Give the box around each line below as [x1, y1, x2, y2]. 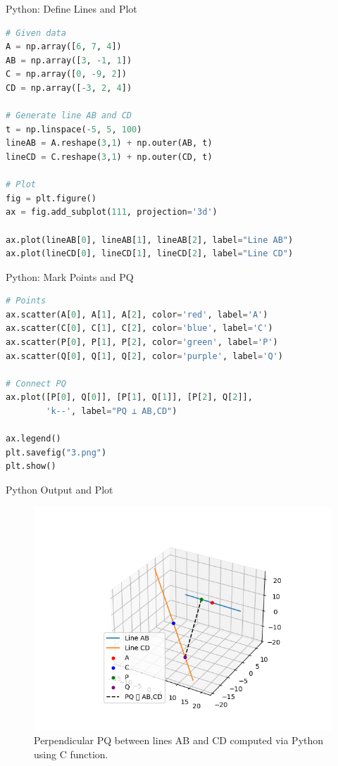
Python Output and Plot [6, 482, 113, 496]
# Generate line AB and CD [6, 111, 132, 121]
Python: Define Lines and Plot [6, 1, 137, 15]
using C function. [34, 746, 108, 761]
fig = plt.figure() [6, 193, 96, 203]
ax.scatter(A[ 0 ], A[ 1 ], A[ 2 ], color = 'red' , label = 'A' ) [6, 309, 268, 320]
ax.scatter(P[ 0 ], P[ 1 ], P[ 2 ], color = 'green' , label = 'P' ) [6, 337, 278, 348]
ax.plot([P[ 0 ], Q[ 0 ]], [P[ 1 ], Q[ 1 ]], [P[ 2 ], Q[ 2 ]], [6, 392, 253, 403]
